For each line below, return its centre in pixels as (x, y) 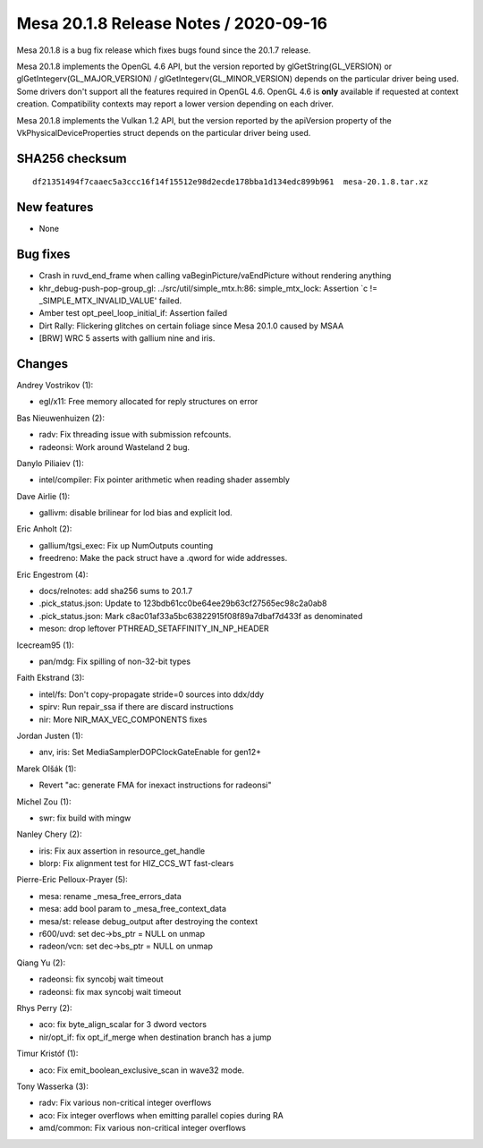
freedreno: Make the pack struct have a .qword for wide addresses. (163, 558)
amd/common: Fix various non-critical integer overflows (142, 1128)
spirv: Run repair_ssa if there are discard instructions (136, 707)
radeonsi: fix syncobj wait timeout (102, 979)
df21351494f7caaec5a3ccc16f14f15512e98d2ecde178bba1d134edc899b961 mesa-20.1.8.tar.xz (231, 182)
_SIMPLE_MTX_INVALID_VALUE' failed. (110, 301)
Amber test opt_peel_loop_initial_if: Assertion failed (133, 313)
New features (55, 207)
